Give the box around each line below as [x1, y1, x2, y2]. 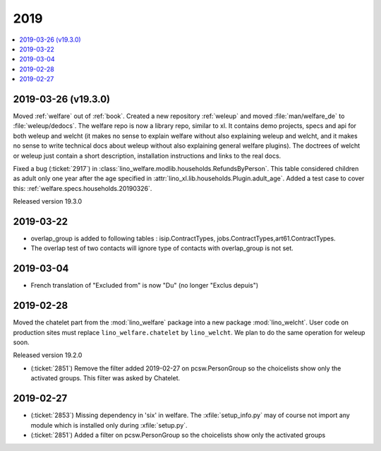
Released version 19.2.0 [13, 351, 83, 360]
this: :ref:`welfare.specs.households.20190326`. [13, 184, 152, 192]
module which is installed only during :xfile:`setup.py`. [30, 421, 188, 429]
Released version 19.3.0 [13, 197, 83, 206]
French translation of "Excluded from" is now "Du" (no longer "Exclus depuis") [30, 281, 259, 290]
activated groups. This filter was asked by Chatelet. [30, 374, 181, 382]
